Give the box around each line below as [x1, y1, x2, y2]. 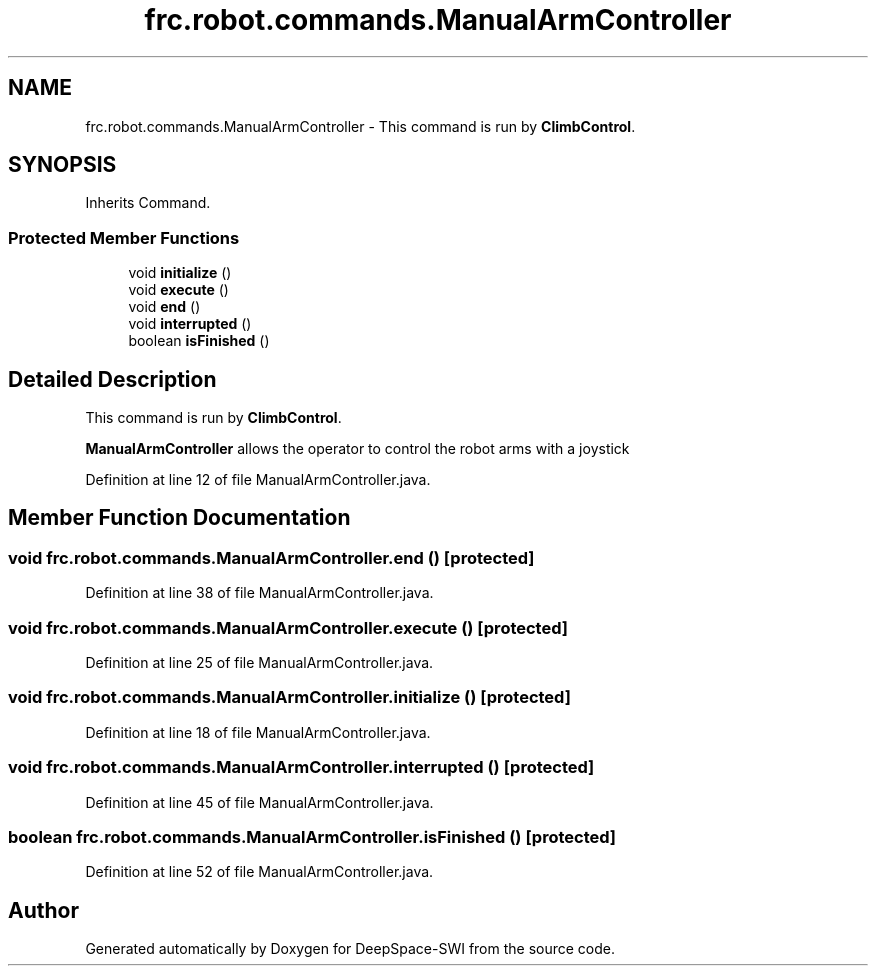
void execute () [128, 281, 229, 299]
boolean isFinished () [128, 332, 270, 350]
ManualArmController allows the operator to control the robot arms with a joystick [85, 440, 630, 458]
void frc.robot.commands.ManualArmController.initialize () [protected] [8, 687, 571, 708]
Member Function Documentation [8, 505, 351, 531]
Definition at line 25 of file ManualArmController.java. [85, 654, 434, 671]
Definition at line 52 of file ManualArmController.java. [85, 863, 434, 881]
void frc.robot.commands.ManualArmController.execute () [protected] [8, 617, 568, 638]
